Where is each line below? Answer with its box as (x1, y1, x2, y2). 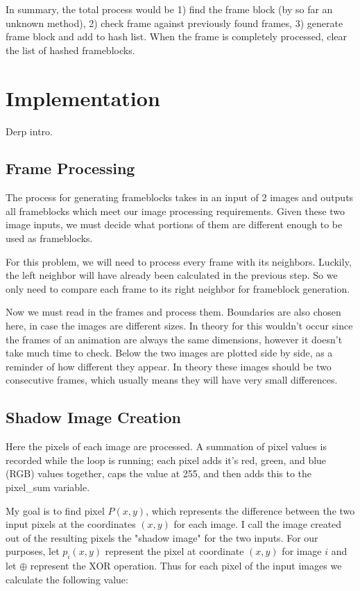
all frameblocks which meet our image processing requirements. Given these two (6, 203, 345, 218)
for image (282, 544, 322, 558)
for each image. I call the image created (173, 517, 342, 531)
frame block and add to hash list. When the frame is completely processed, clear (6, 29, 348, 44)
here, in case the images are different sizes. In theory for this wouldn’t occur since (6, 318, 353, 333)
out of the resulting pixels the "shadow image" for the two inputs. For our (6, 530, 318, 545)
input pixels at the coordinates (6, 517, 136, 531)
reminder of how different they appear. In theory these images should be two (6, 359, 332, 373)
